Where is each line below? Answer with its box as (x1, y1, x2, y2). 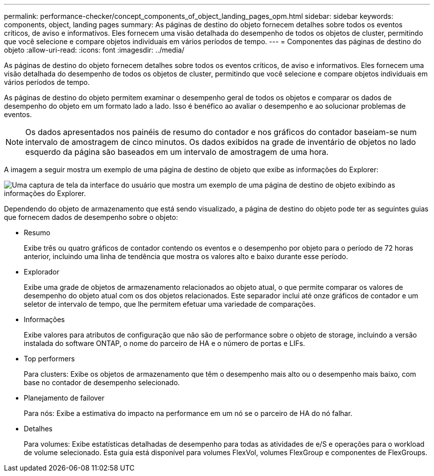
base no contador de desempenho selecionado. (24, 378, 180, 387)
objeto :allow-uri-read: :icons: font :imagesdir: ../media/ (4, 46, 184, 54)
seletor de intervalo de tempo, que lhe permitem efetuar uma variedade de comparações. (24, 300, 316, 308)
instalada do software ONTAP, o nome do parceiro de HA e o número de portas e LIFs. (24, 339, 305, 347)
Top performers (24, 354, 75, 363)
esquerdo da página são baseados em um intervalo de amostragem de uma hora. (25, 147, 329, 157)
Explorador (24, 268, 59, 276)
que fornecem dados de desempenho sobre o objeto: (4, 213, 178, 221)
